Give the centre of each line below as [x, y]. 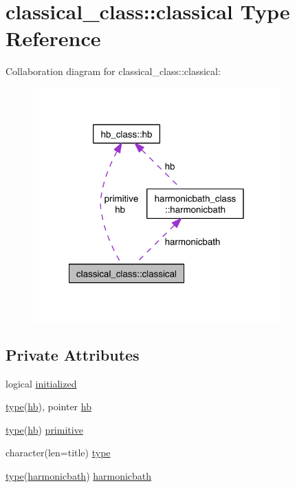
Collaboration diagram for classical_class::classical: [113, 71]
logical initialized [41, 383]
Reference [53, 38]
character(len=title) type [58, 453]
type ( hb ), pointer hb [48, 406]
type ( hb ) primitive [44, 429]
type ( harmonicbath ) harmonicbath [79, 475]
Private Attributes [73, 354]
